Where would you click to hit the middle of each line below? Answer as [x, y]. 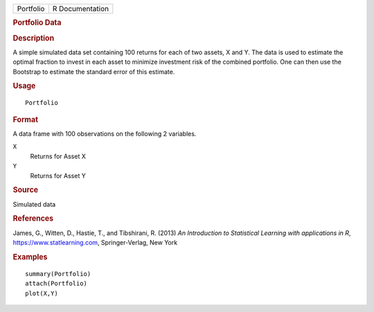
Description [34, 38]
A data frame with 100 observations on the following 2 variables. [105, 134]
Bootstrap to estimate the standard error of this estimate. [94, 71]
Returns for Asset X [58, 156]
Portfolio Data [37, 23]
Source [26, 190]
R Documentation [81, 9]
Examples [30, 257]
